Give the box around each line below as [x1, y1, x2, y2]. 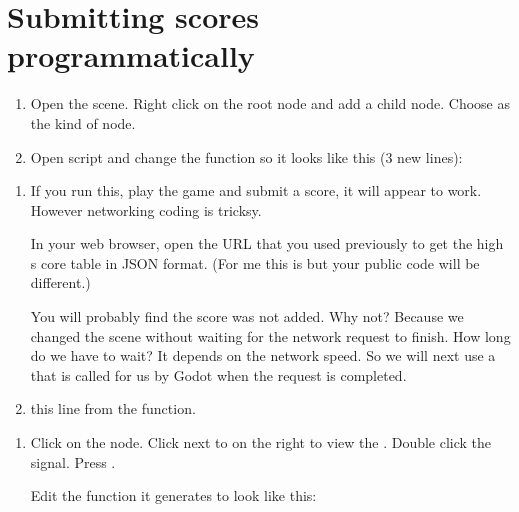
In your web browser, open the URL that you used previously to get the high [30, 233, 504, 254]
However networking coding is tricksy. [30, 199, 262, 220]
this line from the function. [30, 398, 196, 419]
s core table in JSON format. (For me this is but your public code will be [30, 252, 480, 273]
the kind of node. [30, 112, 136, 133]
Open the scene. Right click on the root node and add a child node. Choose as [30, 93, 510, 114]
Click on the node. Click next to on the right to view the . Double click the [30, 432, 492, 453]
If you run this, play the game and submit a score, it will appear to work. [30, 180, 482, 201]
